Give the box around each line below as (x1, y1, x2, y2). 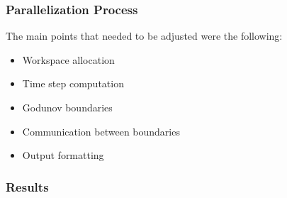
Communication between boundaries (22, 123, 180, 138)
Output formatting (22, 148, 104, 163)
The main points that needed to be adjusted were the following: (6, 28, 283, 43)
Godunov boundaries (22, 100, 113, 114)
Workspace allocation (22, 52, 115, 67)
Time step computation (22, 76, 124, 91)
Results (6, 177, 49, 195)
